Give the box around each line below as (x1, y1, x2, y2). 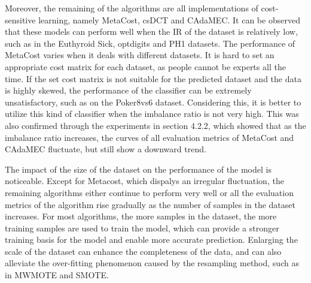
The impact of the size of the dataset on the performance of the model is (5, 162, 272, 175)
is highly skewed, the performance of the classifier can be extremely (5, 84, 252, 97)
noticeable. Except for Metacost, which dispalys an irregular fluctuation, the (5, 174, 284, 187)
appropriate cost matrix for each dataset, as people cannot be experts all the (5, 60, 286, 73)
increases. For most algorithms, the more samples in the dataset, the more (5, 210, 277, 222)
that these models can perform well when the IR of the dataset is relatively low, (5, 25, 298, 38)
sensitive (5, 13, 36, 26)
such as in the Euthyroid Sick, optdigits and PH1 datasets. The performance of (5, 37, 295, 49)
